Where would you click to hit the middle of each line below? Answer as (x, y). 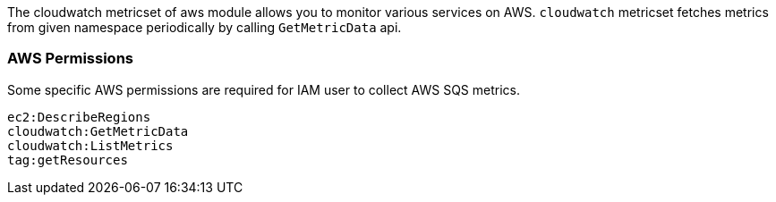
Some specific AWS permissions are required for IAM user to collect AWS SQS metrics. (264, 89)
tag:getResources (68, 160)
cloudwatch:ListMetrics (90, 145)
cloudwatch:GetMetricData (98, 131)
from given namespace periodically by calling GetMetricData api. (205, 27)
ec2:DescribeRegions (79, 117)
